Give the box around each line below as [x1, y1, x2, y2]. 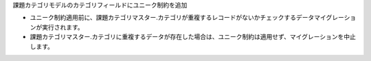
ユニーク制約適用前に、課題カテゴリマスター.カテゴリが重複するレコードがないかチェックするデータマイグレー [30, 14, 345, 22]
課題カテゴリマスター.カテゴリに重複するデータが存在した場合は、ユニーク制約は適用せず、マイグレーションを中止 [30, 33, 357, 41]
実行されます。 [41, 23, 84, 31]
